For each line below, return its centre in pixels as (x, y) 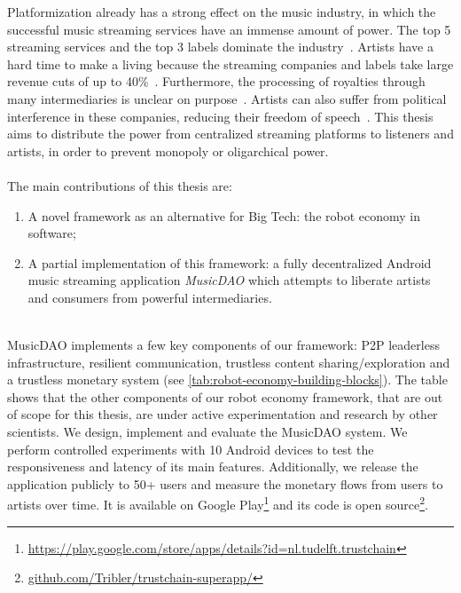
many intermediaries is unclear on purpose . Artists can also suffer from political (227, 98)
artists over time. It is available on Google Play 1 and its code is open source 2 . (218, 503)
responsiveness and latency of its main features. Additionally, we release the (213, 466)
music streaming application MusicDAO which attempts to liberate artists (229, 280)
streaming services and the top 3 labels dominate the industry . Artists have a (220, 47)
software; (52, 233)
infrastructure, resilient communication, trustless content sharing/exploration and (229, 362)
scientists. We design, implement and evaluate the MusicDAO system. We (207, 432)
